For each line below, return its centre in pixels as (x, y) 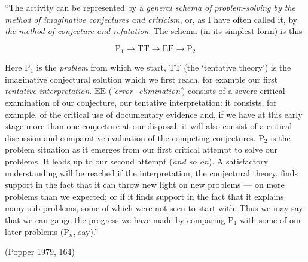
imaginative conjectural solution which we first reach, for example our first (141, 79)
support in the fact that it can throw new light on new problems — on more (145, 185)
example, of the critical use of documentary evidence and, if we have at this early (154, 114)
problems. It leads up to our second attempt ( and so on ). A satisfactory (137, 161)
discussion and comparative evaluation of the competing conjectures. (130, 137)
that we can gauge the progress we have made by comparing (115, 219)
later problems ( (34, 231)
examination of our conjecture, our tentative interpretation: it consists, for (141, 103)
